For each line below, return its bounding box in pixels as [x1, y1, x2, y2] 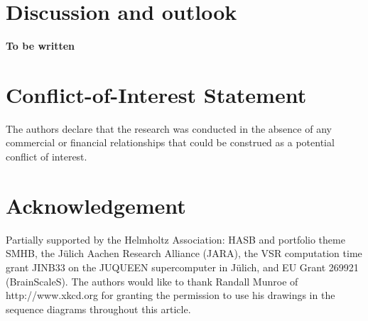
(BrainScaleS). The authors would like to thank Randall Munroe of [6, 273, 298, 288]
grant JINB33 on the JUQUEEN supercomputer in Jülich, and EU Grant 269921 [6, 259, 359, 274]
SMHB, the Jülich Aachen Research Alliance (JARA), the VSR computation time [6, 246, 362, 261]
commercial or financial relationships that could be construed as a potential [6, 135, 335, 150]
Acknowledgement [6, 190, 186, 219]
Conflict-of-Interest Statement [6, 80, 307, 109]
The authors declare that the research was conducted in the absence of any [6, 121, 332, 136]
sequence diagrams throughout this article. [6, 301, 191, 316]
